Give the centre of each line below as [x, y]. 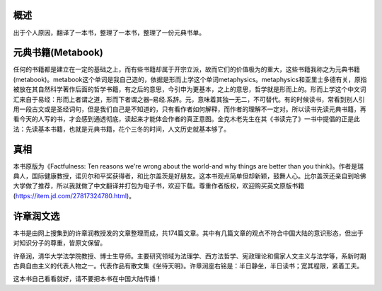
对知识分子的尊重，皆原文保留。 [59, 243]
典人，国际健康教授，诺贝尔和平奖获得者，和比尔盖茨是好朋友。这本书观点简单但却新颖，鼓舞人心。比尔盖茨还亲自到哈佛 [190, 176]
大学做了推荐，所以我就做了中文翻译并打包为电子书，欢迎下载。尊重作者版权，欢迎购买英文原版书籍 [158, 186]
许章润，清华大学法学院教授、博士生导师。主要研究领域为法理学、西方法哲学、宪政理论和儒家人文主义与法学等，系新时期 [190, 256]
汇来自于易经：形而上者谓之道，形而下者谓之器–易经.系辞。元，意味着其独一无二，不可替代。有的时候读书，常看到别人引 [189, 99]
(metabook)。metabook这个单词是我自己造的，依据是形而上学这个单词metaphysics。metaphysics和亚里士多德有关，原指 [190, 79]
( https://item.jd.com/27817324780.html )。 [74, 195]
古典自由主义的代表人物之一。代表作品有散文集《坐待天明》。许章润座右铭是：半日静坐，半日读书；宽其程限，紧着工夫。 [188, 266]
